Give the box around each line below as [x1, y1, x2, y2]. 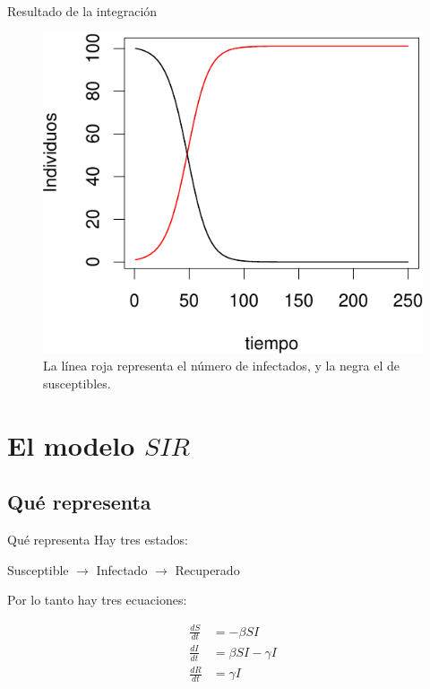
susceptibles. [43, 374, 111, 393]
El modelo [7, 426, 135, 463]
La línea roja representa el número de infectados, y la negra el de [43, 356, 400, 375]
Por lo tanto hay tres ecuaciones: [7, 590, 187, 609]
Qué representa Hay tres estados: [7, 530, 188, 549]
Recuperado [175, 560, 240, 579]
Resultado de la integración [7, 2, 158, 20]
